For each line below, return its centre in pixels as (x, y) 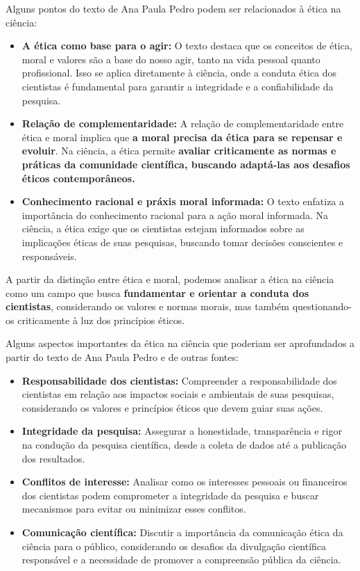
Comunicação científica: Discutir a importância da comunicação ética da (182, 532)
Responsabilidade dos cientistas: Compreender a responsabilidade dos (179, 380)
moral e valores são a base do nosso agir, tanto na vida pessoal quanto (171, 59)
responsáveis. (49, 256)
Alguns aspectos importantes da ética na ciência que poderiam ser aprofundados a (180, 343)
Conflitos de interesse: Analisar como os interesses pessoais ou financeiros (185, 482)
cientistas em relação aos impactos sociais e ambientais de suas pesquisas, (178, 394)
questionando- (322, 306)
